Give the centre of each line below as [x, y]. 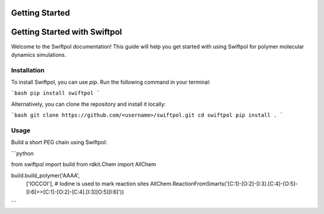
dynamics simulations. [39, 54]
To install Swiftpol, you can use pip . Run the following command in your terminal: [111, 82]
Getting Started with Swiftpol [67, 32]
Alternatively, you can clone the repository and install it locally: [88, 104]
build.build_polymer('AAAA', [46, 175]
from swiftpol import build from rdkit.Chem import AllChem [83, 164]
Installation [28, 70]
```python [22, 153]
